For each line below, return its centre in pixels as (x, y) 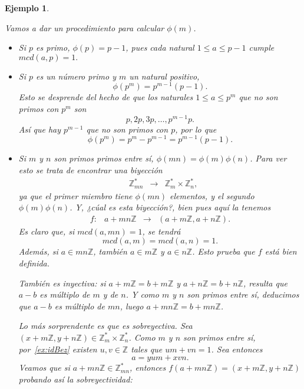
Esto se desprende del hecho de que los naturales (106, 97)
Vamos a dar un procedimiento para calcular (85, 27)
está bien (281, 251)
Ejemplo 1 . (27, 8)
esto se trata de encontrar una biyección (90, 169)
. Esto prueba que (224, 251)
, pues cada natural (160, 47)
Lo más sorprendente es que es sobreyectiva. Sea (105, 326)
